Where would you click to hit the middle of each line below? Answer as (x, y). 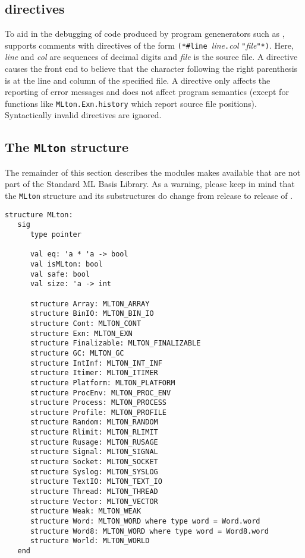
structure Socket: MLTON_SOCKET (94, 462)
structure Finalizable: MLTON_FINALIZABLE (115, 343)
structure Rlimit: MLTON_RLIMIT (94, 432)
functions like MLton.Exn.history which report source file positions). (131, 103)
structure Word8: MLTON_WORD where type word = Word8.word (149, 531)
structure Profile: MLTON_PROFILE (98, 412)
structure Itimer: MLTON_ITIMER (94, 373)
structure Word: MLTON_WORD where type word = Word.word (145, 521)
